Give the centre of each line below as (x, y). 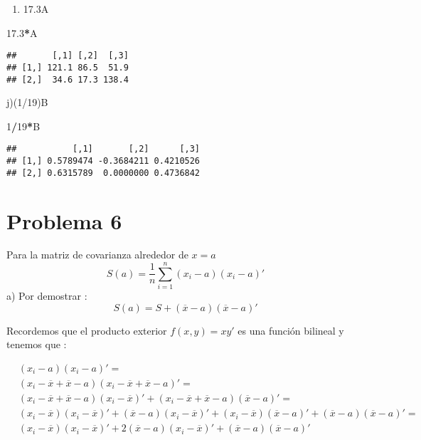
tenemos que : (37, 344)
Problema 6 (64, 220)
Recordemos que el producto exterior (87, 330)
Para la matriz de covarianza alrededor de (97, 255)
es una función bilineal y (291, 330)
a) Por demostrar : (47, 296)
